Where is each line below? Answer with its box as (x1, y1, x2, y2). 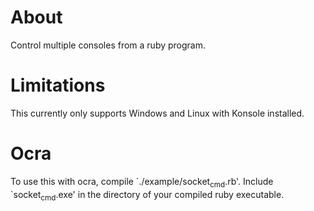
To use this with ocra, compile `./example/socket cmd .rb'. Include (10, 175, 274, 190)
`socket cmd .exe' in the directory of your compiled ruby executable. (10, 188, 285, 203)
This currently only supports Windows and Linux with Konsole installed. (10, 107, 305, 119)
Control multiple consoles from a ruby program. (10, 39, 207, 51)
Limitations (10, 74, 106, 97)
